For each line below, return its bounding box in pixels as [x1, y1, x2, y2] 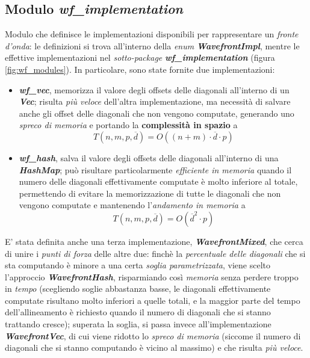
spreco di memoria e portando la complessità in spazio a [19, 119, 238, 131]
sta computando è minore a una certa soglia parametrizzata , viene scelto [5, 259, 271, 271]
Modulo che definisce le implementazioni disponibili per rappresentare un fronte [5, 28, 299, 40]
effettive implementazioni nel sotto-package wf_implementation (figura [5, 51, 275, 64]
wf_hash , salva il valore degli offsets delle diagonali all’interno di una [19, 151, 279, 164]
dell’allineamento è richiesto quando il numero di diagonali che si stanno [5, 306, 271, 318]
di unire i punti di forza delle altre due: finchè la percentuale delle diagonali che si [5, 247, 306, 259]
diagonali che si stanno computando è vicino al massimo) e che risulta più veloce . [5, 341, 303, 354]
